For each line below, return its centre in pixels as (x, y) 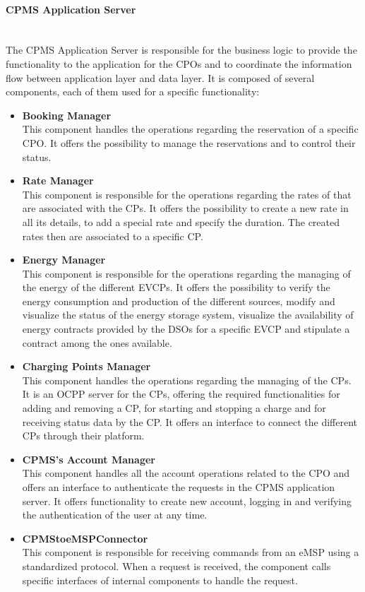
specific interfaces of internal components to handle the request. (160, 580)
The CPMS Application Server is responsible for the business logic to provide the (181, 50)
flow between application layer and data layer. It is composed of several (160, 77)
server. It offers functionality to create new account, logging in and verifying (187, 501)
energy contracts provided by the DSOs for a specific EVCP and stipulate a (186, 329)
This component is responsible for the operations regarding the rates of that (187, 194)
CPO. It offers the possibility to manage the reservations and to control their (189, 142)
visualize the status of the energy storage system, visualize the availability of (188, 315)
